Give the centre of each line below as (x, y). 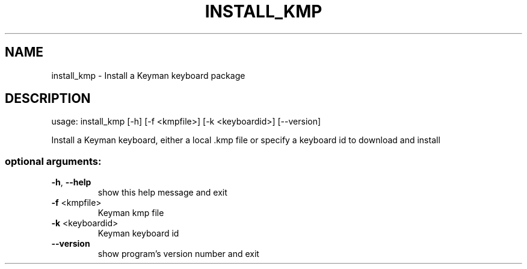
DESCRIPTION (48, 99)
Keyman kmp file (131, 213)
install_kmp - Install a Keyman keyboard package (148, 75)
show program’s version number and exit (178, 254)
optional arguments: (53, 161)
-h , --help (71, 182)
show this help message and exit (162, 193)
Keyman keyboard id (138, 233)
